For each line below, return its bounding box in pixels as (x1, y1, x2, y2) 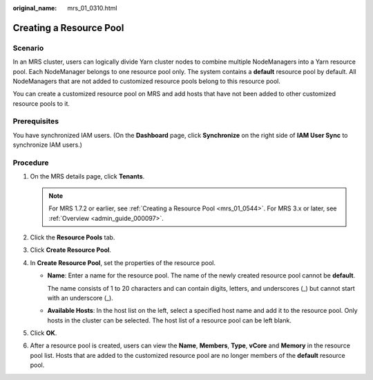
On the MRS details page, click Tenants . (30, 172, 145, 181)
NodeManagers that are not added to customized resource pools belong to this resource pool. (12, 77, 281, 85)
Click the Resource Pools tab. (30, 233, 115, 242)
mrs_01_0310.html (67, 4, 117, 12)
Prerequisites (12, 116, 59, 126)
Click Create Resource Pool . (30, 246, 112, 254)
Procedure (12, 158, 49, 168)
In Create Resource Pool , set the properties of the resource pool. (30, 258, 216, 266)
